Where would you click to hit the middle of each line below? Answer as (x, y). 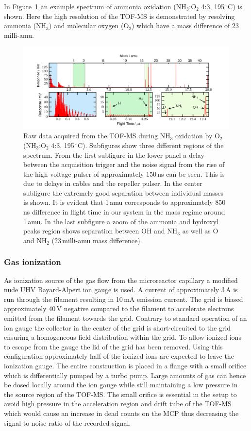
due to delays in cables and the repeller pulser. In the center (113, 183)
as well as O (200, 231)
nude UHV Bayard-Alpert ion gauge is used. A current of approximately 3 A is (121, 290)
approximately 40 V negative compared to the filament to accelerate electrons (119, 308)
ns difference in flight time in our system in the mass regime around (124, 212)
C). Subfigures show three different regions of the (151, 145)
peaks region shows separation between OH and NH (100, 231)
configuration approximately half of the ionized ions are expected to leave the (119, 356)
